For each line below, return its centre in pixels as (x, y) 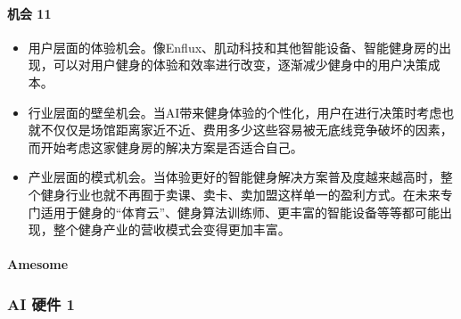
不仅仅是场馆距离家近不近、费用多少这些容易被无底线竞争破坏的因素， (247, 130)
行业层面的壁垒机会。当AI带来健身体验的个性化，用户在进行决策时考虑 (235, 112)
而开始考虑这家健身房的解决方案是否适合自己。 (165, 147)
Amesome (38, 264)
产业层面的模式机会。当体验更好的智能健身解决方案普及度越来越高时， (234, 177)
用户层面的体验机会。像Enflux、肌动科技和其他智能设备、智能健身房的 (234, 47)
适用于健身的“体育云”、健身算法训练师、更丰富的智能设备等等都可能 (240, 212)
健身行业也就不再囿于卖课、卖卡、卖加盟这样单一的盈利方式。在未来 (240, 194)
